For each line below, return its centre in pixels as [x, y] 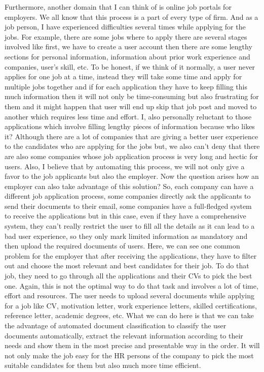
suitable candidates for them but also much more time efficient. [103, 365]
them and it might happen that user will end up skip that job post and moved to [131, 106]
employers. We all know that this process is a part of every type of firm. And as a [131, 17]
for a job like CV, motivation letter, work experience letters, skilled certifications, [131, 305]
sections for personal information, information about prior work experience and [127, 56]
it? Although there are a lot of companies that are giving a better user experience [131, 136]
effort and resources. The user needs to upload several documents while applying [129, 296]
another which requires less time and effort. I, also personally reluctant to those [128, 116]
